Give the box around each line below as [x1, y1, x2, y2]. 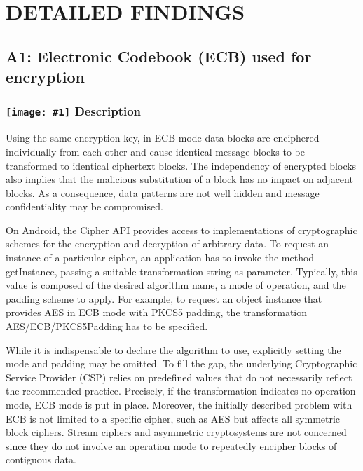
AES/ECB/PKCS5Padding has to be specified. [6, 319, 208, 334]
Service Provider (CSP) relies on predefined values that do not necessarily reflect [6, 369, 352, 384]
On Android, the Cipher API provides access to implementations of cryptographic [6, 222, 357, 237]
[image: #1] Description [6, 102, 142, 120]
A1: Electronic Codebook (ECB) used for [6, 45, 312, 67]
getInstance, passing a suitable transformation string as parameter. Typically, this [6, 264, 357, 278]
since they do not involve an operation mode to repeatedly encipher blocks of [6, 438, 337, 453]
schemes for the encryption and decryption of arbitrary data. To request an [6, 236, 329, 251]
